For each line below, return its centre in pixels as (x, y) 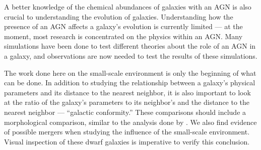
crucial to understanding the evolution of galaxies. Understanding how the (119, 16)
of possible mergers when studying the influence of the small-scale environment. (127, 132)
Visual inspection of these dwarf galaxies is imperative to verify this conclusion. (127, 141)
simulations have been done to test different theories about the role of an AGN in (130, 46)
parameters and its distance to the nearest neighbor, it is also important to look (127, 92)
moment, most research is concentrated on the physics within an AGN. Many (123, 36)
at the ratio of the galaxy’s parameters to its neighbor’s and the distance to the (127, 102)
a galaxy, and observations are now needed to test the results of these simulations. (131, 55)
